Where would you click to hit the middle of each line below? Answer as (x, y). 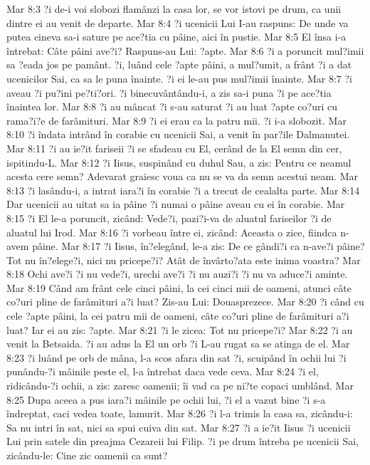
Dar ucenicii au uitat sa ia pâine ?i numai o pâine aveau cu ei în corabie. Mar (176, 204)
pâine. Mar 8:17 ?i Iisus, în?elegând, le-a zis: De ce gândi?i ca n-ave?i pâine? (199, 246)
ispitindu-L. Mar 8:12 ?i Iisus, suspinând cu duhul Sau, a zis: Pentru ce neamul (179, 162)
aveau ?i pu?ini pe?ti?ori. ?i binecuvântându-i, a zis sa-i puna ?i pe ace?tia (169, 92)
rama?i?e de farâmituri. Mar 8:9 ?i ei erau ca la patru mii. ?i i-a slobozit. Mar (176, 120)
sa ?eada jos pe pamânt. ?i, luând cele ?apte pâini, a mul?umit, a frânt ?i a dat (179, 64)
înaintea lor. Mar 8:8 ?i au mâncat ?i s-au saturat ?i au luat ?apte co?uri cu (172, 106)
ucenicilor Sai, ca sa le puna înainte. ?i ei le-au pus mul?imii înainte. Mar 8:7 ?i (179, 78)
